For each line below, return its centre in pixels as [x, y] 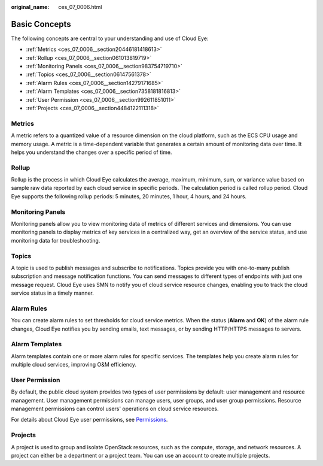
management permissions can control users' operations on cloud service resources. [115, 409]
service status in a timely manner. [52, 293]
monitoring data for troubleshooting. [56, 240]
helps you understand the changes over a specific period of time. [92, 152]
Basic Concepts [41, 24]
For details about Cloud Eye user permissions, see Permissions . [89, 420]
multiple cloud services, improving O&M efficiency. [74, 365]
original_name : [30, 7]
